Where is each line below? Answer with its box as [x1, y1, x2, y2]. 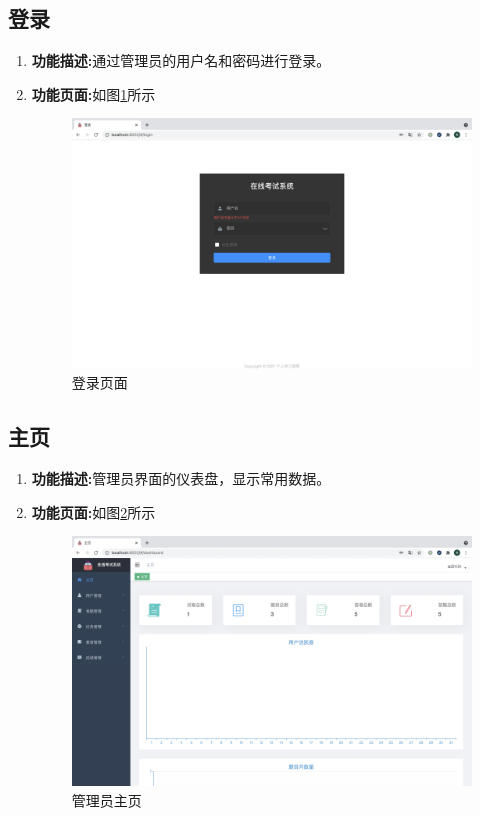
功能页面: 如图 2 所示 [31, 501, 156, 522]
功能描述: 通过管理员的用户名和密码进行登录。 [31, 50, 331, 71]
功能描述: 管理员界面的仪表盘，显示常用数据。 [31, 467, 331, 488]
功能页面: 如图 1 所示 [31, 83, 156, 104]
